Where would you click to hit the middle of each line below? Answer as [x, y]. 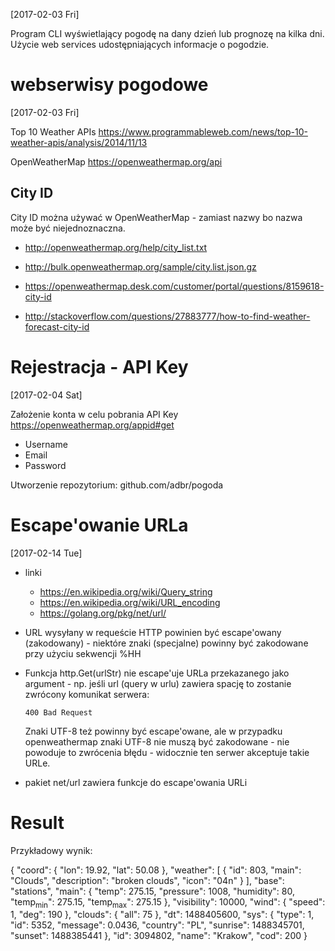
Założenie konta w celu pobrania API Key [94, 414]
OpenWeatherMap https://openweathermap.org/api [116, 161]
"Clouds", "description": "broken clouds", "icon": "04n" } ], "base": [147, 880]
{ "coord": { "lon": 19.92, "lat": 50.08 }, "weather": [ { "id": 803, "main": [156, 870]
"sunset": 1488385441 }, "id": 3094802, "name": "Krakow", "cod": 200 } [159, 936]
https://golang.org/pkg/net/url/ [103, 613]
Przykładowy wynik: [51, 850]
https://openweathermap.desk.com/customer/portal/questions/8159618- [174, 286]
